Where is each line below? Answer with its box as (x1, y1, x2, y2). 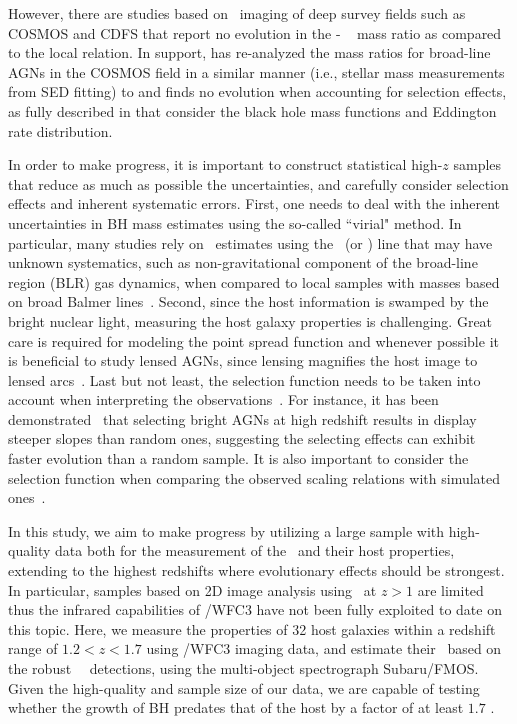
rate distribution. (8, 120, 113, 141)
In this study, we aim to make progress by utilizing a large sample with (8, 520, 445, 541)
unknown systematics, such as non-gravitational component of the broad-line (8, 252, 478, 273)
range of (8, 638, 58, 659)
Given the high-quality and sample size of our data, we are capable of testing (8, 677, 480, 698)
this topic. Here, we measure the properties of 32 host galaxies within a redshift (8, 618, 496, 639)
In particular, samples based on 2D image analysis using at (8, 579, 377, 600)
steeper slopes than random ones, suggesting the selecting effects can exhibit (8, 428, 476, 449)
